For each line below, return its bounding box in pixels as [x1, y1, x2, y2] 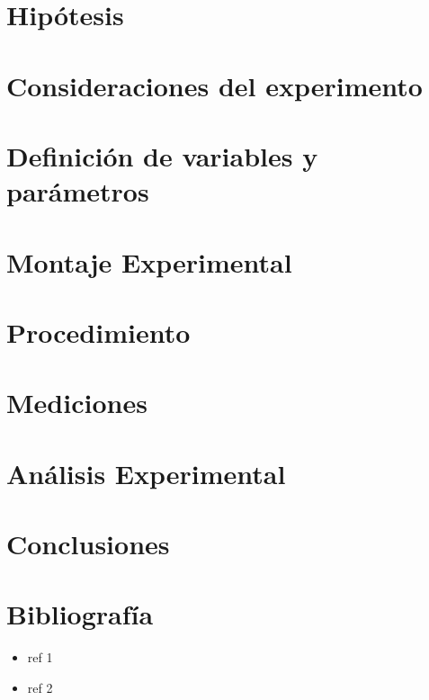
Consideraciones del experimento [6, 67, 423, 103]
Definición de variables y [6, 137, 318, 174]
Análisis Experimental [6, 454, 286, 491]
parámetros [6, 173, 149, 210]
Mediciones [6, 384, 147, 421]
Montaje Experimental [6, 243, 292, 280]
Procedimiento [6, 313, 191, 350]
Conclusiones [6, 525, 170, 561]
